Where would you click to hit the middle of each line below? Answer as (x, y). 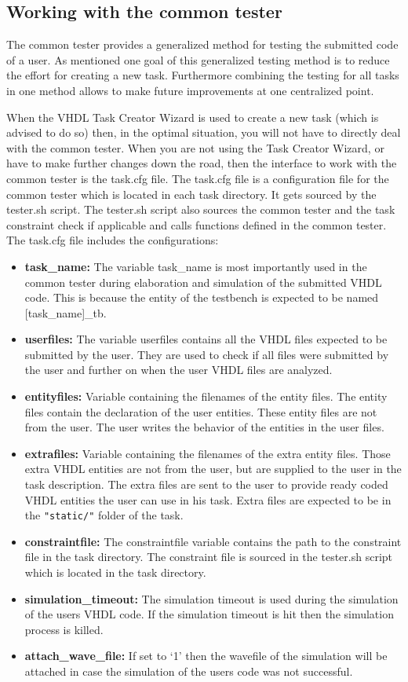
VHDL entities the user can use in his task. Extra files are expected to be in (208, 499)
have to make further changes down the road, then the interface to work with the (202, 163)
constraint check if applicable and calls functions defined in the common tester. (197, 224)
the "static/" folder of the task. (104, 515)
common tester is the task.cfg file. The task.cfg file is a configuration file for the (198, 178)
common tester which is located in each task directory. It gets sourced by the (191, 194)
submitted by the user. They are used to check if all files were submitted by (207, 354)
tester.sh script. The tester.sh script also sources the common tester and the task (201, 209)
